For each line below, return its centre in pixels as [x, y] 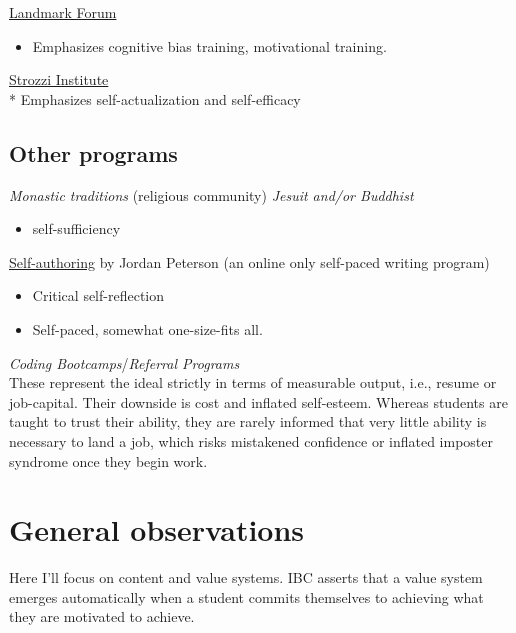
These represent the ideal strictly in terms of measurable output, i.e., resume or [253, 382]
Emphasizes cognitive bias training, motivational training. [209, 45]
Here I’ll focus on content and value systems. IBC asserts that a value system [246, 577]
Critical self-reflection [98, 295]
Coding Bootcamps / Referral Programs [124, 362]
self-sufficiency [76, 228]
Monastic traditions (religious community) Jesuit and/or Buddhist [211, 194]
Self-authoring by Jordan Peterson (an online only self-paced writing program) [249, 261]
